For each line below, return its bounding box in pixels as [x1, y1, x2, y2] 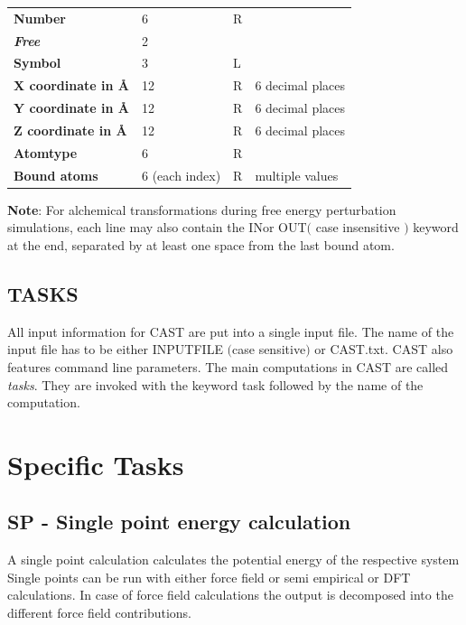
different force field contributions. [7, 603, 191, 622]
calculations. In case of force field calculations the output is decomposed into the [7, 585, 453, 604]
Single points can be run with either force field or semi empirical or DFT [7, 567, 411, 586]
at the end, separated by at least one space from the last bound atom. [7, 235, 395, 254]
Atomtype [14, 143, 78, 162]
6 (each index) [142, 165, 221, 184]
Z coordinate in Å [14, 120, 127, 139]
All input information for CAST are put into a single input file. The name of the [7, 322, 454, 340]
